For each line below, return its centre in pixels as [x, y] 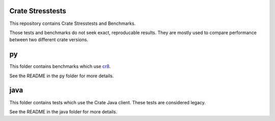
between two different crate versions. [49, 40]
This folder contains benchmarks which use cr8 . [60, 67]
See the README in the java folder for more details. [63, 111]
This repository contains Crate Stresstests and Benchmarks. [73, 23]
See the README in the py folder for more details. [62, 76]
